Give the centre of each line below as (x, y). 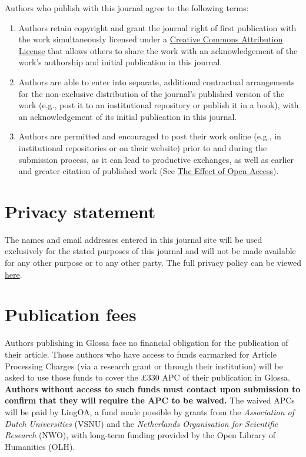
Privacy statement (80, 211)
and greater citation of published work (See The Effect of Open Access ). (149, 171)
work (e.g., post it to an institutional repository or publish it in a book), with (159, 105)
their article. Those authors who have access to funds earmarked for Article (141, 354)
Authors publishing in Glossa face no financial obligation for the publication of (147, 343)
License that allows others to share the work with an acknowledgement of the (158, 50)
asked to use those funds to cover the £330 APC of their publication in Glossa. (147, 377)
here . (14, 274)
